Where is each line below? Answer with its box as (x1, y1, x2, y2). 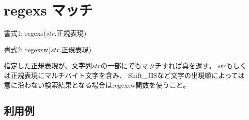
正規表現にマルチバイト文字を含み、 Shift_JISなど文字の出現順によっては (10, 70, 245, 80)
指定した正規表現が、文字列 (4, 60, 92, 71)
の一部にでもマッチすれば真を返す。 (100, 60, 216, 71)
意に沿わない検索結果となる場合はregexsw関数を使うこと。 (4, 79, 190, 90)
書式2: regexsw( (4, 44, 51, 54)
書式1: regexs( (4, 28, 46, 38)
